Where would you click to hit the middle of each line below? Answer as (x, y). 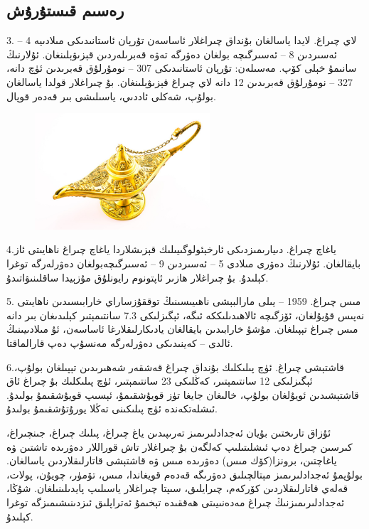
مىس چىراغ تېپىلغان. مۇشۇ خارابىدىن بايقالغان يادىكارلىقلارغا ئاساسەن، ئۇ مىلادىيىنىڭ (182, 329)
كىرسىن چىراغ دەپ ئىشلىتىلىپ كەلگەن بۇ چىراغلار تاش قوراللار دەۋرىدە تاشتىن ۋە (180, 446)
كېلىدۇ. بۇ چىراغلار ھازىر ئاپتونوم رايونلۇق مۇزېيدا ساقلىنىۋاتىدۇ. (138, 277)
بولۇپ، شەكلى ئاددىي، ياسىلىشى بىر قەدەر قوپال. (111, 96)
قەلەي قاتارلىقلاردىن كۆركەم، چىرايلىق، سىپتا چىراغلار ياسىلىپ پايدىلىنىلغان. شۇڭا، (177, 488)
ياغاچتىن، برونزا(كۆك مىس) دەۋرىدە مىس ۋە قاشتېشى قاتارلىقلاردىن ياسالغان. (172, 460)
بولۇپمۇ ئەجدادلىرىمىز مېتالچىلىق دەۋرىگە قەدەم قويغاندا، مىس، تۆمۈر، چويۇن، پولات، (184, 474)
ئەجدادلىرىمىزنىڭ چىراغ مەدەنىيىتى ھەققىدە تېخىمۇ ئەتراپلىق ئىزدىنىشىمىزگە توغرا (176, 502)
